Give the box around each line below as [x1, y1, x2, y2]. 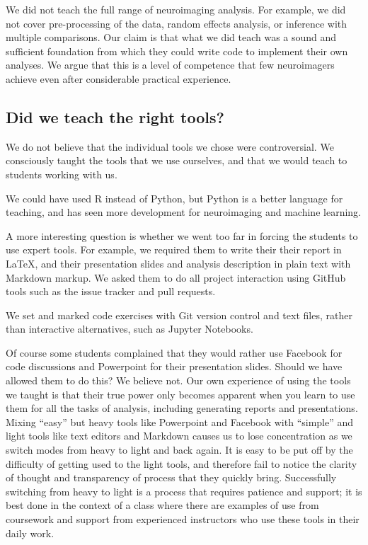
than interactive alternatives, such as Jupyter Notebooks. [6, 321, 253, 336]
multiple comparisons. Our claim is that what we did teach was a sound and [6, 30, 337, 45]
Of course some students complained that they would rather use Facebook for [6, 345, 343, 360]
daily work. [6, 525, 54, 540]
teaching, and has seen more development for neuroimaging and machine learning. [6, 205, 361, 219]
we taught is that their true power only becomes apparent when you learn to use [6, 386, 355, 401]
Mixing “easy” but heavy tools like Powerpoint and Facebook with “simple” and [6, 414, 354, 429]
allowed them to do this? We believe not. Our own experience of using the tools [6, 373, 351, 388]
